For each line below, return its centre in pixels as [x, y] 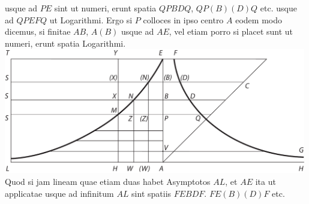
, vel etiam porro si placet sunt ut [231, 31]
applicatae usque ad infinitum [59, 193]
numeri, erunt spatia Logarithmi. [65, 43]
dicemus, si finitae [38, 31]
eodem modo [259, 19]
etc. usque [278, 8]
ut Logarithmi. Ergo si [91, 19]
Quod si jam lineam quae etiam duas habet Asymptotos [108, 182]
